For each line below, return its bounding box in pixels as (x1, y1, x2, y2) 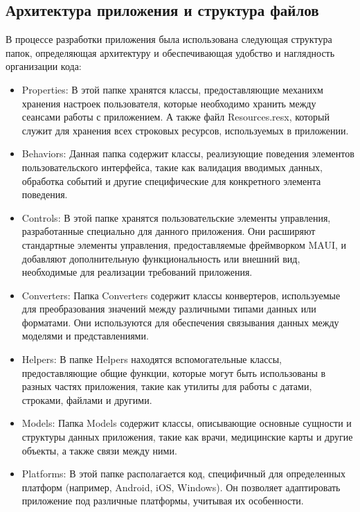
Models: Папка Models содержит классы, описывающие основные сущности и (21, 416, 352, 430)
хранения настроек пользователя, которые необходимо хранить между (21, 96, 316, 110)
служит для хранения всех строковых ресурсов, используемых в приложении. (21, 123, 349, 137)
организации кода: (6, 59, 82, 73)
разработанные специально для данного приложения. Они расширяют (21, 224, 316, 238)
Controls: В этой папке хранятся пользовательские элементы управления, (21, 210, 331, 224)
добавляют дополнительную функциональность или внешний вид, (21, 251, 300, 265)
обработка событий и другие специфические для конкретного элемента (21, 173, 321, 188)
